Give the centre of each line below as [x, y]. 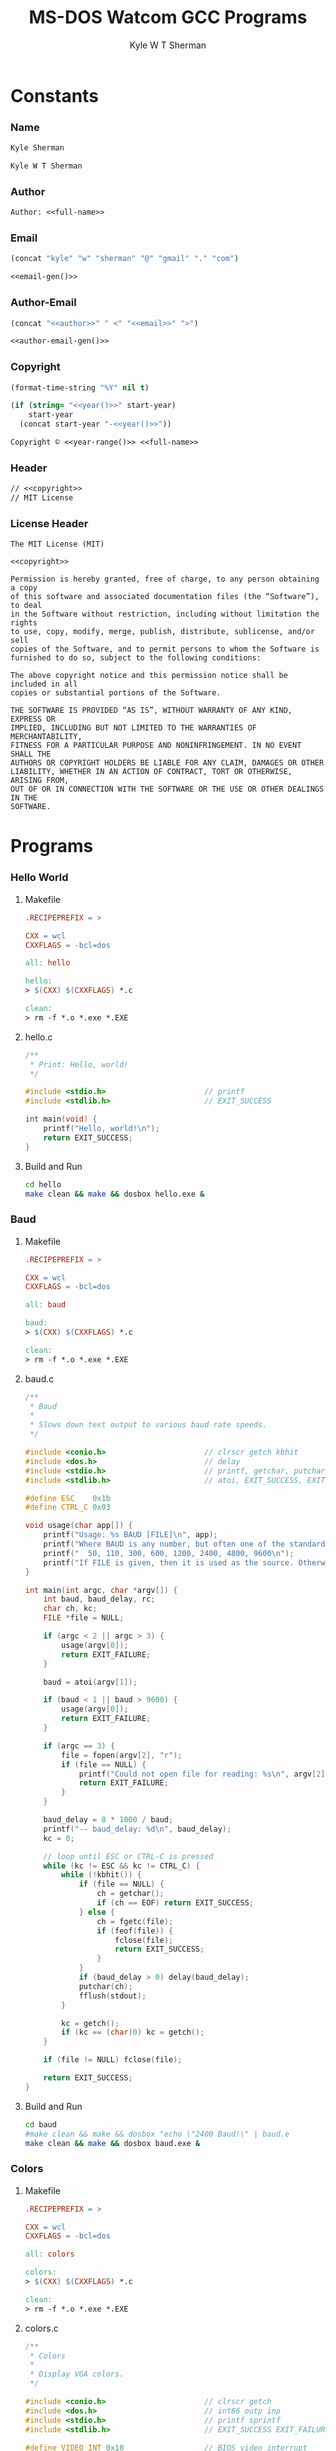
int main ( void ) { [61, 1119]
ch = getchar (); [130, 1894]
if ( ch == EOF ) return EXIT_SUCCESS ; [175, 1903]
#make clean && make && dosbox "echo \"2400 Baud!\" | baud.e [157, 2134]
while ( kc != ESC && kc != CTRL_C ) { [122, 1866]
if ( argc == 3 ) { [79, 1746]
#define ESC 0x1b [67, 1498]
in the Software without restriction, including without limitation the [165, 614]
